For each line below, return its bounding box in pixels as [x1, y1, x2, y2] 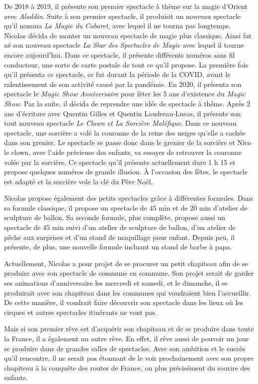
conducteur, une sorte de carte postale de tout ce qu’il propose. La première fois [4, 59, 248, 70]
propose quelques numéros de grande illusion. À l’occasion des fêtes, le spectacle [4, 166, 248, 177]
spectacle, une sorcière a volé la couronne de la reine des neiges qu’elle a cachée [4, 127, 246, 138]
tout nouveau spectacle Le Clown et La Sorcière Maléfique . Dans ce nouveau [4, 118, 237, 128]
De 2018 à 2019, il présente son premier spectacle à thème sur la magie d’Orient [4, 1, 248, 11]
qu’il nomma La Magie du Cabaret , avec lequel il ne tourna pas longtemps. [4, 20, 231, 31]
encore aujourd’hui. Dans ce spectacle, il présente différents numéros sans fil [4, 49, 235, 60]
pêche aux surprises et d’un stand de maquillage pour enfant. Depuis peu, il [4, 231, 235, 242]
